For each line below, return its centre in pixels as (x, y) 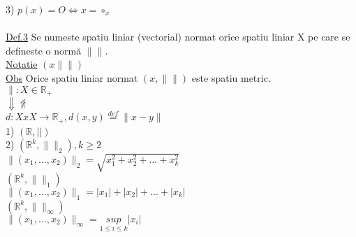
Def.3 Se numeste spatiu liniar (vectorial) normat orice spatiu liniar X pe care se (178, 37)
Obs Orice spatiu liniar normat (72, 77)
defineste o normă (44, 50)
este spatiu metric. (231, 77)
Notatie (22, 64)
